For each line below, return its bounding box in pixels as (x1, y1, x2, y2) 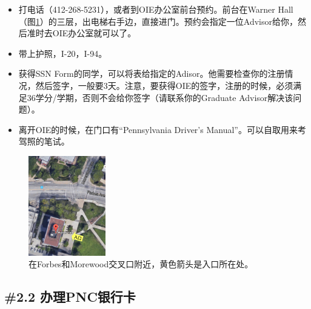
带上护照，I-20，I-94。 (18, 47, 107, 59)
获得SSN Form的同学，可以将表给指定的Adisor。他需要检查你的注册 (18, 67, 285, 80)
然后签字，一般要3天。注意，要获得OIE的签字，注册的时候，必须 (35, 79, 293, 91)
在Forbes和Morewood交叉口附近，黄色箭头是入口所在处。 (28, 258, 253, 270)
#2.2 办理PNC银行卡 (4, 287, 136, 306)
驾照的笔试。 (18, 135, 70, 148)
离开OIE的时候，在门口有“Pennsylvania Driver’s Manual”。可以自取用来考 (18, 123, 306, 135)
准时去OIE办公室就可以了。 (27, 27, 136, 39)
